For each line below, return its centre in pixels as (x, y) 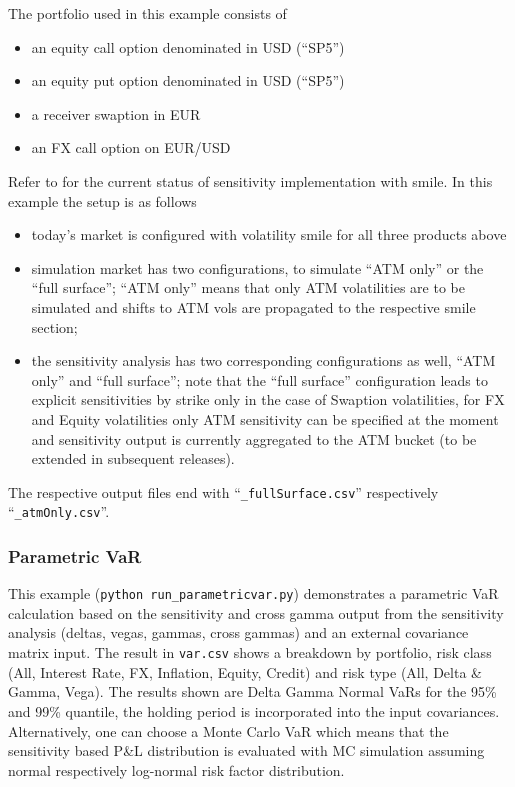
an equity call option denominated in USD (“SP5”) (188, 46)
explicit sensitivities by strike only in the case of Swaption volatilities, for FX (268, 399)
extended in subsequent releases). (133, 458)
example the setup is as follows (102, 200)
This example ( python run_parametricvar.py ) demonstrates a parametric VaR (253, 593)
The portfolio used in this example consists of (147, 13)
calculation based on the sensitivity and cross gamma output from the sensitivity (256, 612)
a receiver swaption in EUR (116, 113)
